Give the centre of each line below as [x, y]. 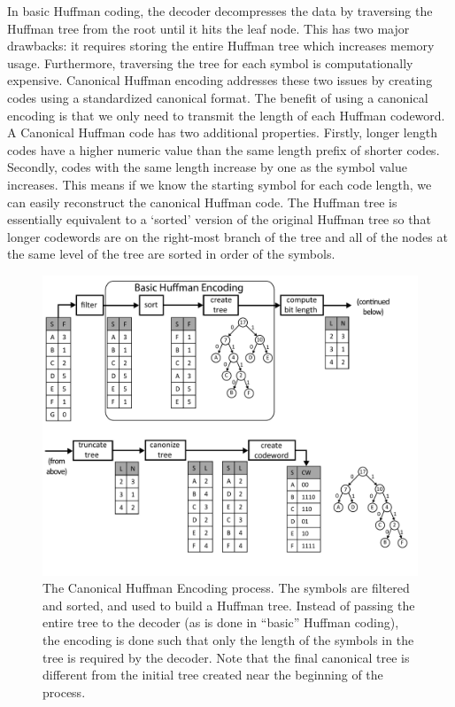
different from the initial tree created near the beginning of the [213, 675]
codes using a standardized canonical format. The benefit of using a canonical [218, 97]
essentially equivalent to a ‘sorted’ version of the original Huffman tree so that [219, 219]
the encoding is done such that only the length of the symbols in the [228, 639]
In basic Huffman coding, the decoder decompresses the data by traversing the [220, 11]
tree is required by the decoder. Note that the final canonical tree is [226, 657]
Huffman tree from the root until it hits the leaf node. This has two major [208, 28]
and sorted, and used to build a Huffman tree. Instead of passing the [229, 605]
